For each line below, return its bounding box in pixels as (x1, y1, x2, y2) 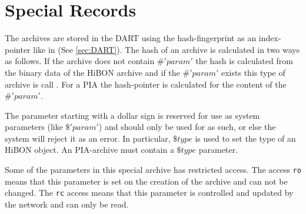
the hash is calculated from (195, 55, 293, 67)
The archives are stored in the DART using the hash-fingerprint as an (5, 32, 257, 44)
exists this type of (221, 66, 285, 78)
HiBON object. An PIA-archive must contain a (5, 143, 174, 156)
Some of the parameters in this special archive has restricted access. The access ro (5, 163, 301, 176)
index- (258, 32, 281, 44)
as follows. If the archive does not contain (5, 55, 155, 67)
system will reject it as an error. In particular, (5, 132, 171, 144)
